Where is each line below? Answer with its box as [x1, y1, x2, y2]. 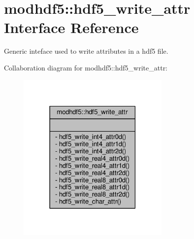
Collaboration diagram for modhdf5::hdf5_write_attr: [4, 62, 168, 72]
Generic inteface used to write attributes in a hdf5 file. [4, 46, 168, 56]
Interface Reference [4, 17, 139, 37]
